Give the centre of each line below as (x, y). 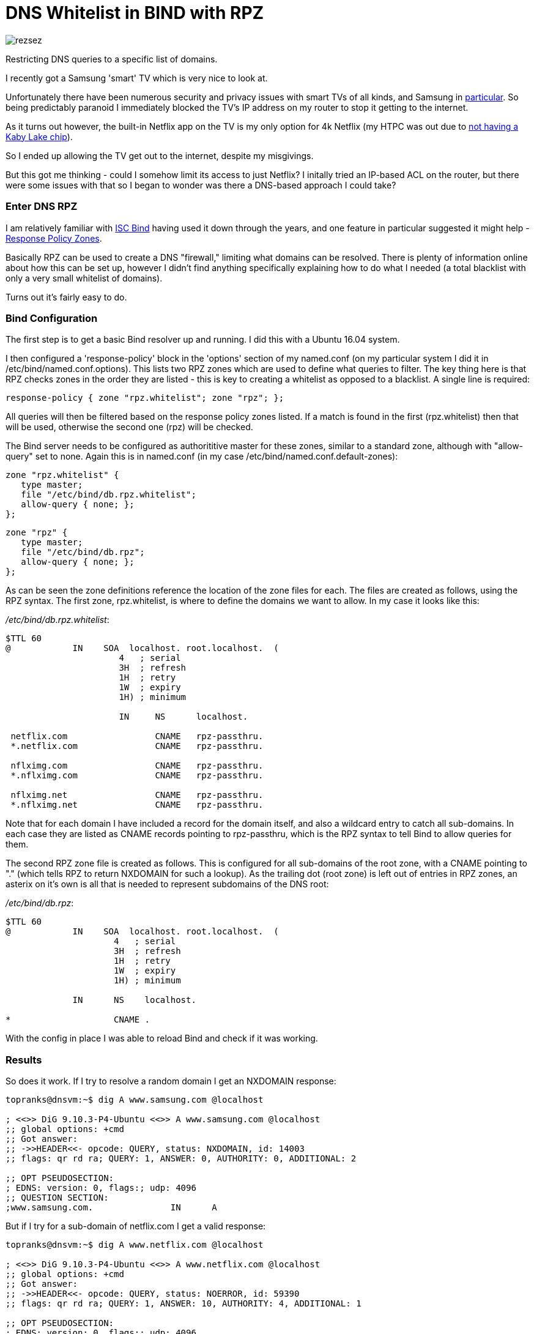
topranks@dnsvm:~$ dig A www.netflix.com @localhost (135, 1245)
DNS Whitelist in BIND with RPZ (135, 13)
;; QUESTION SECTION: (57, 1198)
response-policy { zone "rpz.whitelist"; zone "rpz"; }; (145, 398)
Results (24, 1060)
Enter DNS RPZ (42, 207)
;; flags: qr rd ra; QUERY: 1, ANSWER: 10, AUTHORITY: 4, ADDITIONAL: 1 (184, 1303)
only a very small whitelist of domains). (84, 278)
